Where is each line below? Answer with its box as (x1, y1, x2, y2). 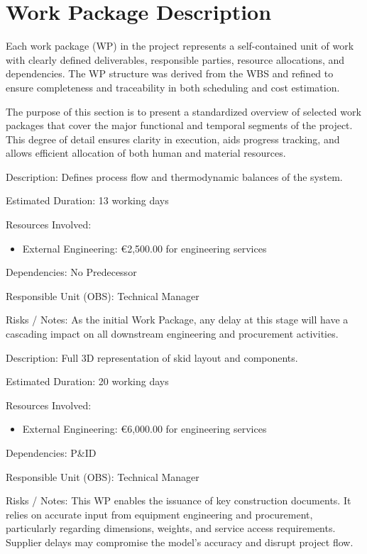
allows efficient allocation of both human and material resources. (6, 145, 286, 160)
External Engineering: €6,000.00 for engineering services (22, 421, 267, 436)
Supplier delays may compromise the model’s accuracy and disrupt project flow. (6, 534, 354, 549)
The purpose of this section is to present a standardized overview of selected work (6, 104, 361, 118)
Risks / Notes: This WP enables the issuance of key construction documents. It (6, 493, 351, 508)
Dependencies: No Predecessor (6, 265, 137, 279)
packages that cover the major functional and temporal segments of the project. (6, 118, 353, 133)
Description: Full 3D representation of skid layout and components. (6, 350, 298, 365)
